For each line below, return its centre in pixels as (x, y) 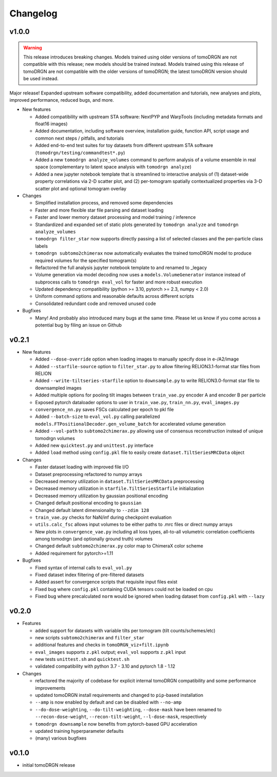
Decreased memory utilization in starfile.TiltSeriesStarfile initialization (120, 488)
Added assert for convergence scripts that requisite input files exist (106, 582)
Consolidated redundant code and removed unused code (96, 304)
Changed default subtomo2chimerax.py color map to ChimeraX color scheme (119, 546)
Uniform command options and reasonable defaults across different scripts (115, 296)
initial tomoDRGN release (49, 765)
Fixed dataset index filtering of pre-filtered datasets (90, 575)
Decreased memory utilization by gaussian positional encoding (102, 496)
